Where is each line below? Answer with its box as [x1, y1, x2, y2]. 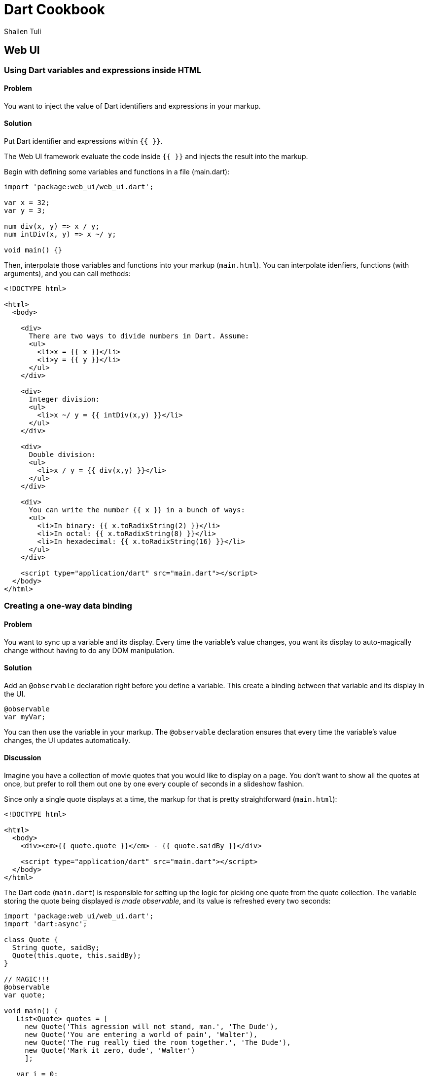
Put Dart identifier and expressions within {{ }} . [4, 137, 163, 146]
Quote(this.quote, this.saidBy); [12, 952, 142, 960]
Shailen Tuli [4, 27, 41, 36]
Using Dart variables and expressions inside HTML [4, 65, 202, 75]
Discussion [4, 753, 41, 762]
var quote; [4, 991, 46, 999]
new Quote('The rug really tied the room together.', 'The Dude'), [25, 1038, 291, 1047]
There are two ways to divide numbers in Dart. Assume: [29, 332, 250, 340]
